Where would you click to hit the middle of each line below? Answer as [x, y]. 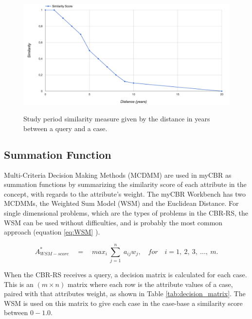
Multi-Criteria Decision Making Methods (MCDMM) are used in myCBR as [118, 175]
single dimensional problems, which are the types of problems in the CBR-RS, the [126, 213]
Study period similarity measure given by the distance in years [117, 119]
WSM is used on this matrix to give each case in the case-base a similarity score [123, 303]
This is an [19, 284]
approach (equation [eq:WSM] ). [52, 232]
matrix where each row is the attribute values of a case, [150, 284]
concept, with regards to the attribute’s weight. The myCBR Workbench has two [125, 193]
